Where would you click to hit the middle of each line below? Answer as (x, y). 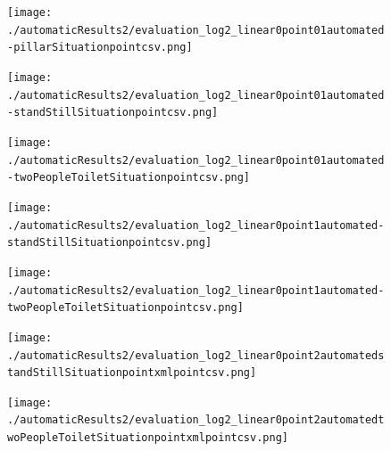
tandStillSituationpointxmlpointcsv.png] (132, 373)
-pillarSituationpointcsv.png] (100, 48)
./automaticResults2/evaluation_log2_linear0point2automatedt (196, 420)
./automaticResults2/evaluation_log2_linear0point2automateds (196, 355)
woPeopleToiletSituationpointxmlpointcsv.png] (148, 438)
